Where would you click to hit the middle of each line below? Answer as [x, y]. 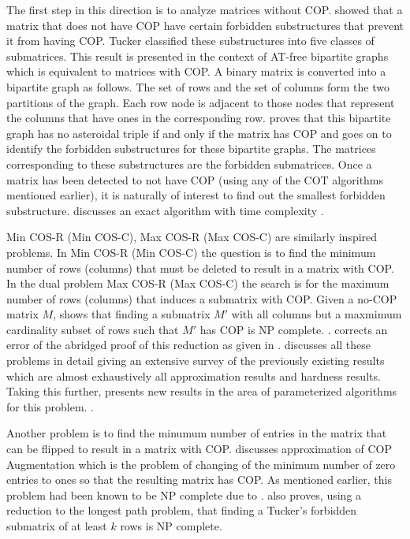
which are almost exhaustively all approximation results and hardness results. [194, 375]
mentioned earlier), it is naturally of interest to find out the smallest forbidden [196, 195]
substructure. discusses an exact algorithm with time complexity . [165, 210]
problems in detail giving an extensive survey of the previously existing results [196, 361]
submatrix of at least [57, 526]
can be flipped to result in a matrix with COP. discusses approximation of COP [199, 449]
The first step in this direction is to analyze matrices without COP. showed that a [205, 9]
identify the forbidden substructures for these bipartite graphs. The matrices [191, 149]
